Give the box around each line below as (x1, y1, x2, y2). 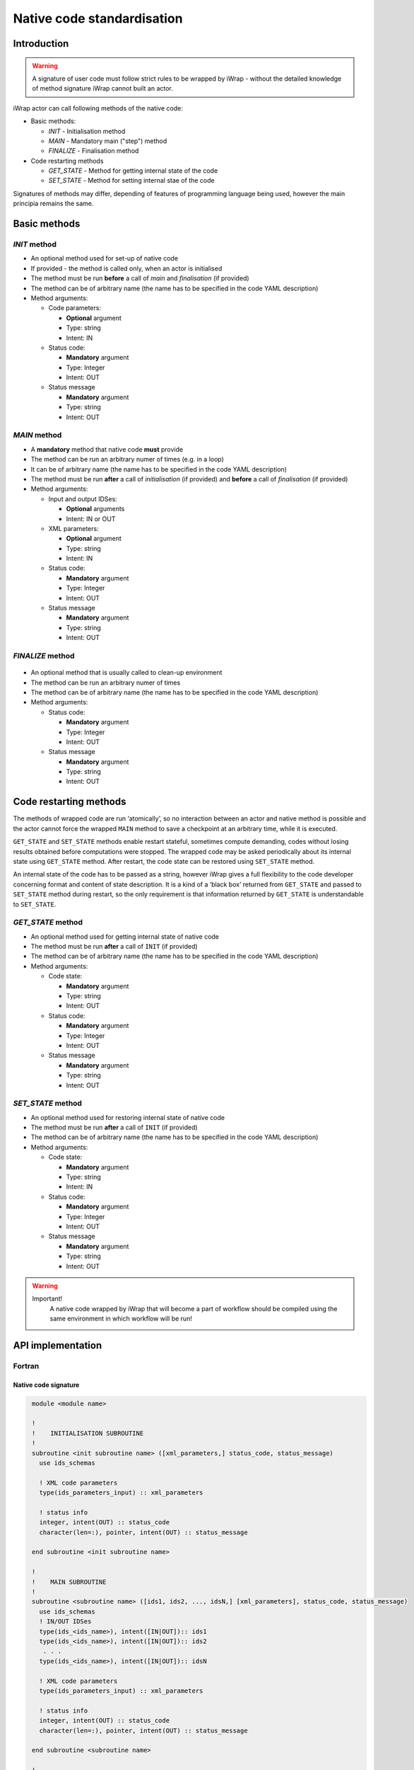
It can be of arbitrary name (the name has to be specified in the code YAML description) (30, 464, 288, 474)
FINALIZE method (13, 651, 75, 661)
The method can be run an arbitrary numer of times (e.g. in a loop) (30, 455, 224, 464)
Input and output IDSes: (48, 494, 118, 503)
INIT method (13, 239, 57, 249)
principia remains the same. (13, 199, 94, 208)
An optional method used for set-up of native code (30, 254, 179, 263)
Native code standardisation (13, 11, 183, 26)
